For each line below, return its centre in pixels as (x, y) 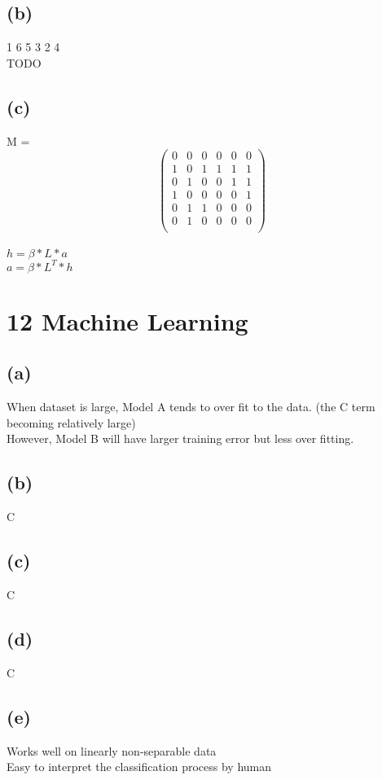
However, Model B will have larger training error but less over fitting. (180, 438)
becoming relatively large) (71, 422)
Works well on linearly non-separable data (112, 750)
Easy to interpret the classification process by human (139, 767)
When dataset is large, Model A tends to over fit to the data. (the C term (191, 407)
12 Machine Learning (127, 320)
